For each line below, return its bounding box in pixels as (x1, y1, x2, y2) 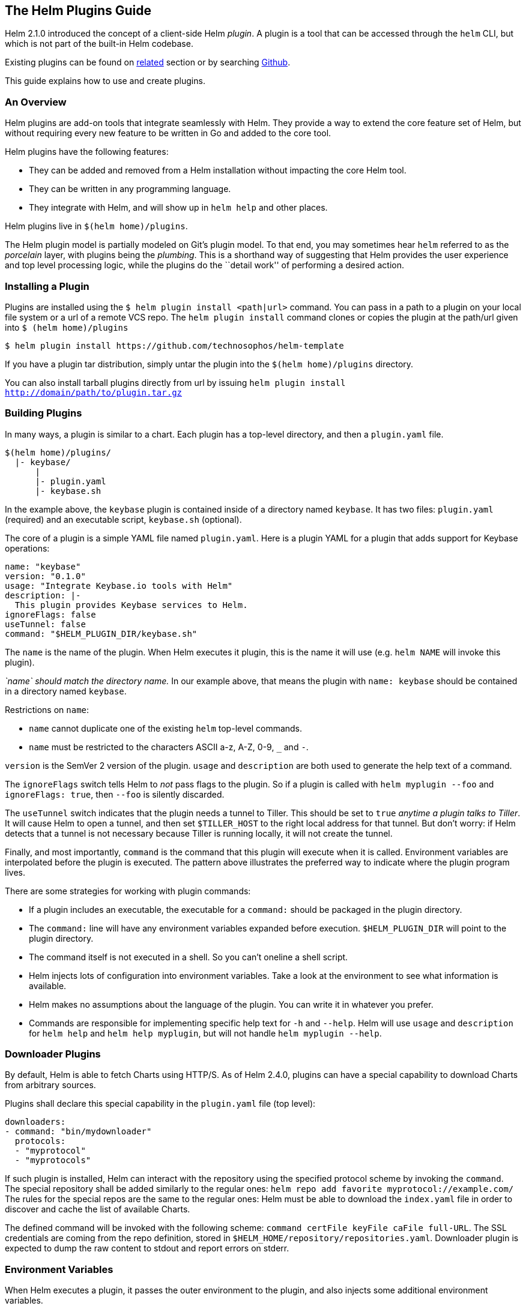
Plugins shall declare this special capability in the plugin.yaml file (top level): (5, 1098, 316, 1109)
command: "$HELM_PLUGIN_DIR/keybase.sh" (5, 628, 198, 639)
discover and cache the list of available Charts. (5, 1204, 190, 1215)
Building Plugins (5, 407, 82, 420)
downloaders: (5, 1117, 66, 1127)
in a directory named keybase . (5, 685, 127, 696)
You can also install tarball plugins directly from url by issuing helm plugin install (5, 377, 346, 388)
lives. (5, 867, 25, 877)
